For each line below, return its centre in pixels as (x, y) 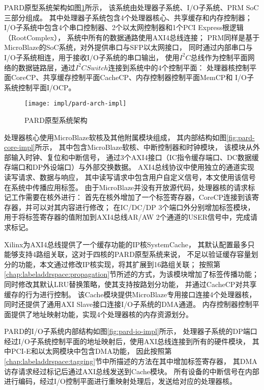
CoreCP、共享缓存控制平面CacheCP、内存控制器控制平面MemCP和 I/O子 (132, 77)
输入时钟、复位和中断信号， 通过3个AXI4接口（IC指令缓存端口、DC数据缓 (135, 157)
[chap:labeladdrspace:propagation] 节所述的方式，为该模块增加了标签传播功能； (132, 274)
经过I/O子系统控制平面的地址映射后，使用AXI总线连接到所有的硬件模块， (127, 341)
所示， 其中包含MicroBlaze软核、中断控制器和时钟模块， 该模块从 (144, 147)
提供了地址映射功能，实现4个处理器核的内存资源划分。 (102, 314)
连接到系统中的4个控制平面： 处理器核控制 (179, 67)
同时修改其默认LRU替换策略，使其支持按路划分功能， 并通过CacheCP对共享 (130, 284)
